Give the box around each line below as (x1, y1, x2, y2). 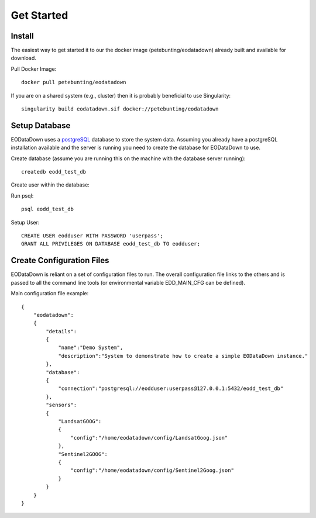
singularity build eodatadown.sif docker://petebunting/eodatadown (21, 106, 219, 112)
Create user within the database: (11, 181, 90, 188)
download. (11, 54, 36, 61)
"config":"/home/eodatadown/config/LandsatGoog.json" (70, 434, 228, 441)
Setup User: (11, 219, 40, 226)
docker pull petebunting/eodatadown (21, 79, 126, 86)
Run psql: (11, 192, 34, 199)
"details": (46, 328, 77, 334)
